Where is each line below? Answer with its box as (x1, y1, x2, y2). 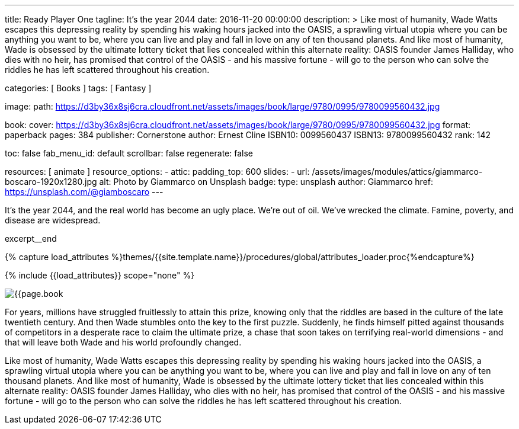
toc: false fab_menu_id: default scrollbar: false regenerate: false (5, 148, 253, 158)
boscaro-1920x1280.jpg (5, 177, 97, 187)
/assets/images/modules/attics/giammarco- (312, 167, 483, 177)
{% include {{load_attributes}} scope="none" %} (5, 270, 195, 280)
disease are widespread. (5, 215, 101, 225)
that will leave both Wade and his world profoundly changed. (5, 337, 242, 347)
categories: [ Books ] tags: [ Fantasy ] (5, 83, 152, 93)
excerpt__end (5, 233, 57, 244)
